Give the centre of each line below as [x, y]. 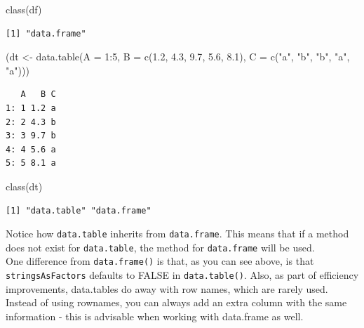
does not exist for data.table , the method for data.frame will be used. [160, 247]
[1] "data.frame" [46, 33]
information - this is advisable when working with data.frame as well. [155, 316]
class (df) [24, 9]
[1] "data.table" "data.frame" [79, 210]
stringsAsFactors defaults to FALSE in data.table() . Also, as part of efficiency [182, 275]
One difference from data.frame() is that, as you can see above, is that [160, 261]
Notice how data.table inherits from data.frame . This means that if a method [177, 234]
